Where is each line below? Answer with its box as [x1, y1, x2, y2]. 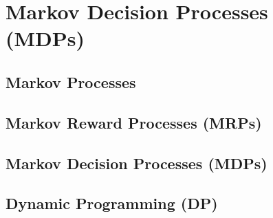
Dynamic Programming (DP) [6, 193, 218, 214]
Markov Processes [6, 71, 136, 92]
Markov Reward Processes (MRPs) [6, 111, 262, 133]
